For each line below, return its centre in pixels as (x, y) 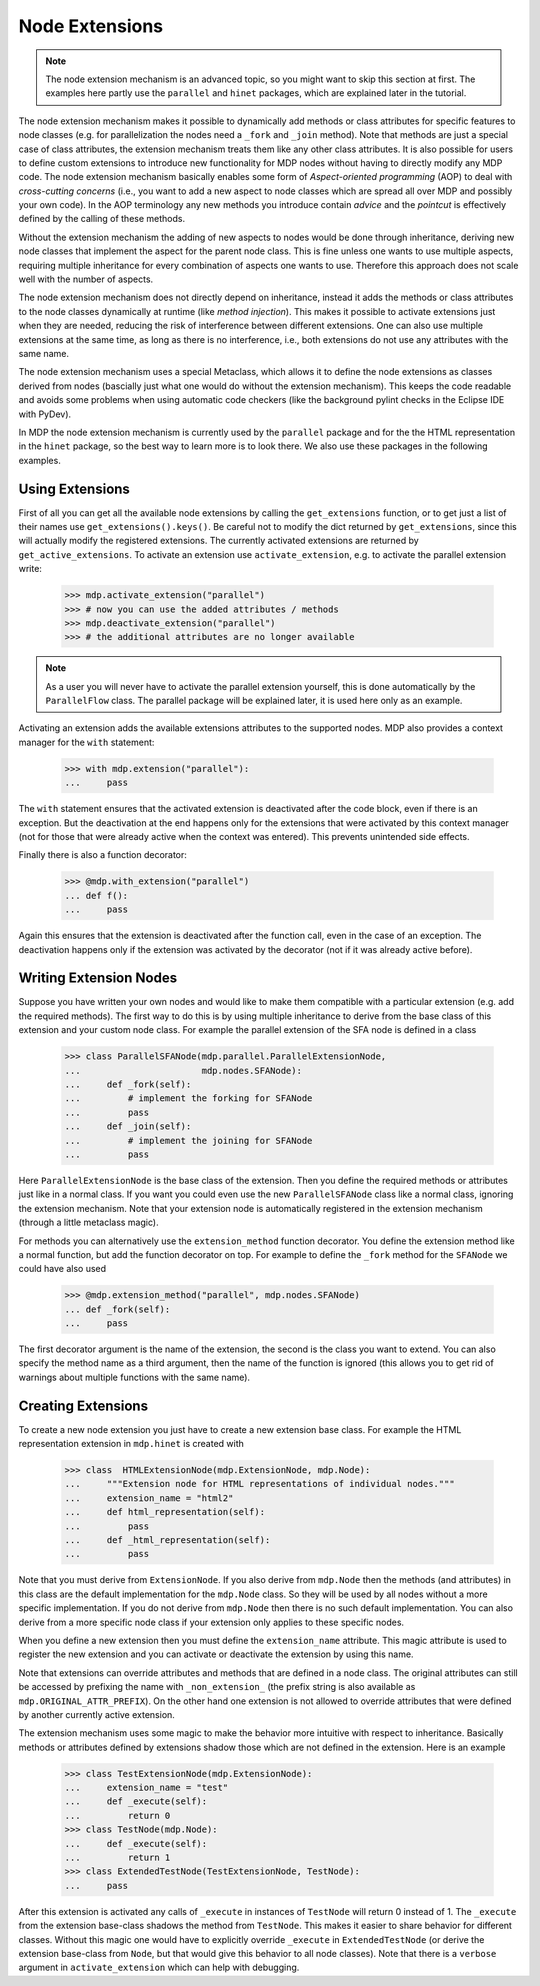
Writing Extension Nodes (98, 978)
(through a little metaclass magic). (88, 1222)
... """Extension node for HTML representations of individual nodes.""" (259, 1484)
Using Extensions (74, 488)
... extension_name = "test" (146, 1788)
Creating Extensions (83, 1405)
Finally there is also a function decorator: (102, 855)
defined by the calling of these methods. (101, 219)
